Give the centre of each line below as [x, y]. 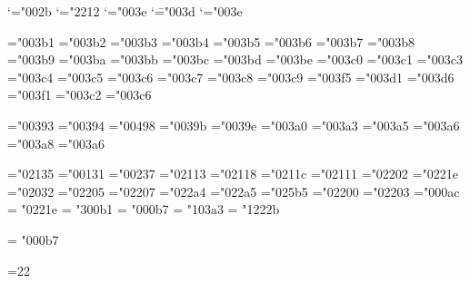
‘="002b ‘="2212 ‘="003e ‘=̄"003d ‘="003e [125, 11]
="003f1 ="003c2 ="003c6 [80, 95]
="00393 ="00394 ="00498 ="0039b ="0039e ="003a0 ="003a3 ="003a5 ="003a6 [234, 125]
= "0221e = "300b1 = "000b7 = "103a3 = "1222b [144, 209]
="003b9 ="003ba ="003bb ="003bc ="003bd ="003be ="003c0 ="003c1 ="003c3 [235, 59]
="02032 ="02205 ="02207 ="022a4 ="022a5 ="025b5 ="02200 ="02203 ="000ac [234, 191]
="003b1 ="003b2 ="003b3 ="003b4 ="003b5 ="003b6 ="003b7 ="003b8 [211, 41]
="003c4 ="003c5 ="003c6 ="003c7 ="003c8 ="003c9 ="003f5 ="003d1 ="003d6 [231, 77]
